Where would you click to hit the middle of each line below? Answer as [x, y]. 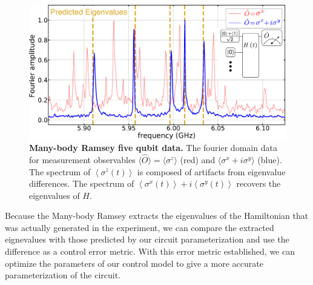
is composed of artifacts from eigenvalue [211, 171]
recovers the [259, 183]
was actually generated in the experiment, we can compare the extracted [140, 227]
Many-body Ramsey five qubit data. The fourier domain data [153, 148]
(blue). [270, 159]
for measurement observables [82, 159]
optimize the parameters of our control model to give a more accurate [134, 263]
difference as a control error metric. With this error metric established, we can [150, 251]
